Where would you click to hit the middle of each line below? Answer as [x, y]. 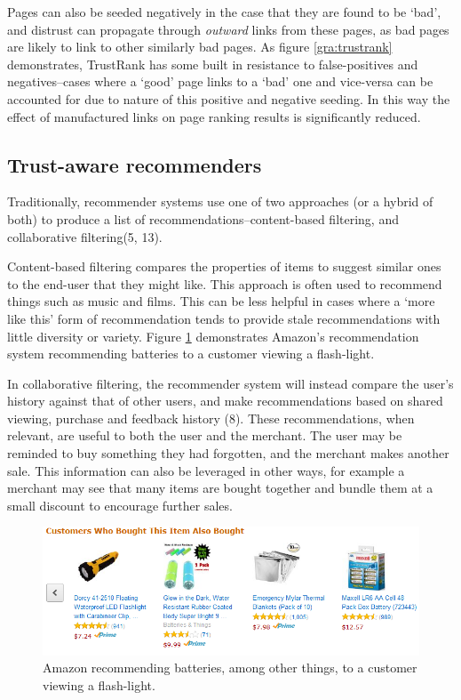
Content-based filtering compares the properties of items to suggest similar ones [224, 266]
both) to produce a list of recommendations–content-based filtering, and [203, 218]
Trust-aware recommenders [135, 164]
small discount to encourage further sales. [120, 505]
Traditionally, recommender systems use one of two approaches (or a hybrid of [220, 201]
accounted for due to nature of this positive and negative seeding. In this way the [229, 98]
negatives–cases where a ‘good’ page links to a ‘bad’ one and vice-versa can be [220, 81]
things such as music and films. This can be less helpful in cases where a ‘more [221, 301]
